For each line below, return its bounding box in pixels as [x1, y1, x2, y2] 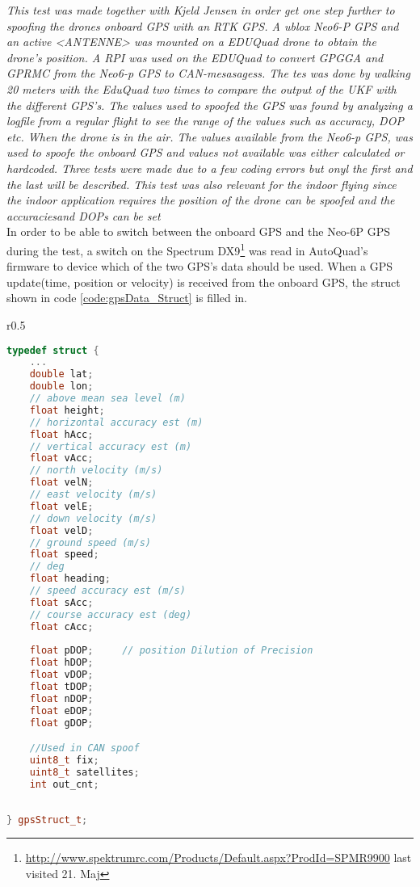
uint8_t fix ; [29, 755, 99, 767]
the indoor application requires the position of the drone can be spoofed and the [6, 191, 395, 208]
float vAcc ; [29, 452, 94, 465]
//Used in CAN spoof [29, 742, 140, 755]
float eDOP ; [29, 704, 94, 717]
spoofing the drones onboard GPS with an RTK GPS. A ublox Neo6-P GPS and [6, 17, 399, 34]
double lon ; [29, 380, 94, 393]
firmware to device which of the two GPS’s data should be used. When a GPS [6, 258, 393, 275]
